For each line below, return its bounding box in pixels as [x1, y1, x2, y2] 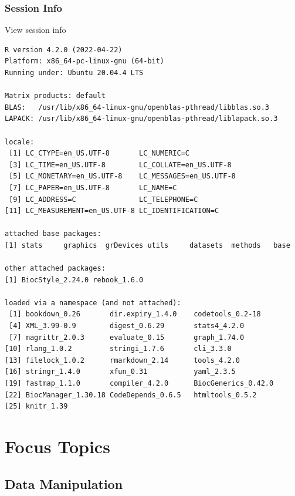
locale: [5, 137, 35, 146]
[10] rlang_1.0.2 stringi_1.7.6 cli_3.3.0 [5, 345, 232, 353]
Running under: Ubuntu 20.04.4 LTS [5, 69, 144, 77]
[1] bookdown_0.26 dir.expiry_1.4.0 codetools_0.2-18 [9, 310, 261, 319]
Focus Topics [5, 434, 110, 458]
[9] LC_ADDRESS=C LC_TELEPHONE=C [9, 195, 198, 204]
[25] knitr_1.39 [5, 402, 68, 411]
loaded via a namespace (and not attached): [5, 298, 181, 307]
